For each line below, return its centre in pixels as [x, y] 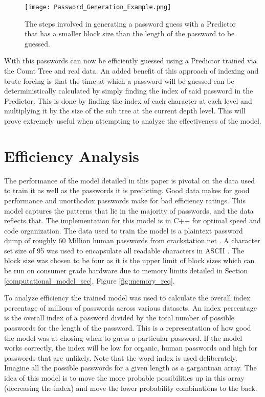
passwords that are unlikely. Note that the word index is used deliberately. [121, 357]
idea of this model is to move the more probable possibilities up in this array [124, 378]
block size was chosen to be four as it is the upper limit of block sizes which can [129, 260]
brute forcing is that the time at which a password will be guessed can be [119, 80]
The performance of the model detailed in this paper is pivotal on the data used [129, 180]
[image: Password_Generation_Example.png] [98, 7]
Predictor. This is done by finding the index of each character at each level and [128, 100]
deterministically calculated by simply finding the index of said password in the [129, 91]
